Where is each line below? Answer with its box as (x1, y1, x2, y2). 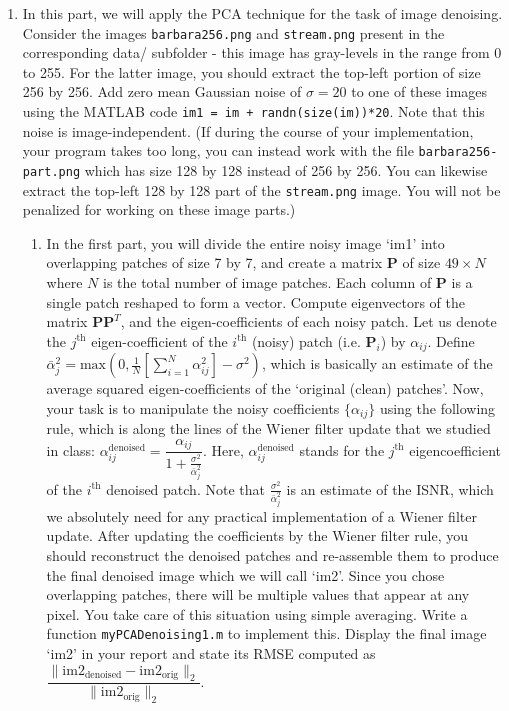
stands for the (299, 439, 385, 460)
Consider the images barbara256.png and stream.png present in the (22, 22, 445, 43)
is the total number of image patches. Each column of (102, 272, 432, 293)
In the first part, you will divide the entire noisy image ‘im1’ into (46, 232, 445, 253)
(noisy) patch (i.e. (251, 330, 361, 351)
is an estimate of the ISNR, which (286, 478, 494, 499)
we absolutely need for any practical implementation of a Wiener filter (46, 505, 477, 526)
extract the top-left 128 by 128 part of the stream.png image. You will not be (22, 179, 501, 200)
